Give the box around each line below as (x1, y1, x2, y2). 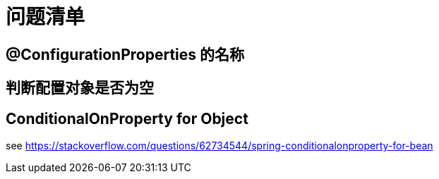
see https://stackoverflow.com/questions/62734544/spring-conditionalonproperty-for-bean (6, 140, 433, 152)
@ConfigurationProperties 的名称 (6, 45, 245, 63)
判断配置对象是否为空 (6, 79, 154, 97)
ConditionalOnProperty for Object (6, 109, 248, 128)
